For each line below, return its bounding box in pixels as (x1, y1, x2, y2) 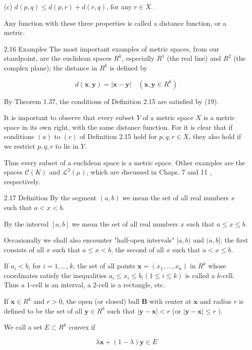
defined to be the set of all (4, 305, 83, 315)
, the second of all (111, 244, 164, 254)
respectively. (4, 176, 40, 186)
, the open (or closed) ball (62, 296, 140, 306)
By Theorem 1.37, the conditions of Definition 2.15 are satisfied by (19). (4, 96, 219, 106)
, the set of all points (73, 261, 135, 271)
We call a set (4, 322, 42, 332)
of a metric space (143, 112, 194, 122)
